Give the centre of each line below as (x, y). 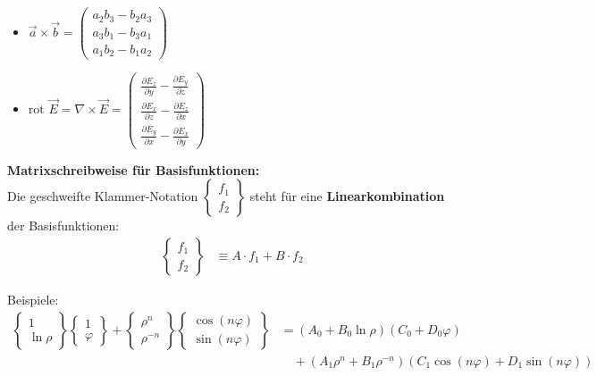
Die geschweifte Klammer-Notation (103, 196)
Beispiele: (33, 299)
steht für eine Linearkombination (347, 196)
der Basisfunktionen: (63, 226)
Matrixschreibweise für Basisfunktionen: (134, 169)
